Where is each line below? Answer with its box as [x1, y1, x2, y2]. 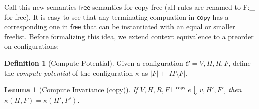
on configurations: [4, 41, 59, 51]
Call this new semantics [4, 2, 77, 12]
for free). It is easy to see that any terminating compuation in [4, 11, 195, 22]
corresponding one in [4, 21, 68, 32]
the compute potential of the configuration [4, 67, 133, 78]
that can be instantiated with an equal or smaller [83, 21, 235, 32]
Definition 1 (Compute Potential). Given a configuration [4, 57, 183, 68]
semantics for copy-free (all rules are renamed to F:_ [92, 2, 255, 12]
